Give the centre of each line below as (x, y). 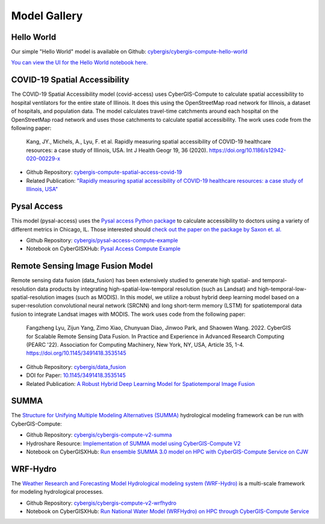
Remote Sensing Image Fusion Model (82, 266)
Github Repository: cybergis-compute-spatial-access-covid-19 (104, 172)
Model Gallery (47, 16)
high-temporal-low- (282, 289)
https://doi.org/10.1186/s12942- (248, 150)
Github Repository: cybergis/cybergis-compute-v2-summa (99, 435)
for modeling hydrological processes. (57, 492)
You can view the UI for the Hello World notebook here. (79, 63)
